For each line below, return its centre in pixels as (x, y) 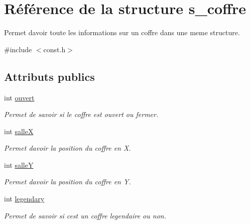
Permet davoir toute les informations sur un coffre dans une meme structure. (122, 32)
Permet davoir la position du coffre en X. (68, 148)
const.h (54, 49)
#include (18, 49)
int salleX (19, 131)
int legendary (24, 199)
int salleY (19, 164)
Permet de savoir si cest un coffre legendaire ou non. (85, 215)
